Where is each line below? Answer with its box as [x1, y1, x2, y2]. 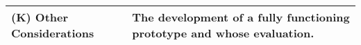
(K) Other [11, 9, 69, 25]
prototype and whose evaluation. [132, 25, 314, 41]
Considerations [11, 25, 94, 41]
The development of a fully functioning [132, 9, 350, 25]
